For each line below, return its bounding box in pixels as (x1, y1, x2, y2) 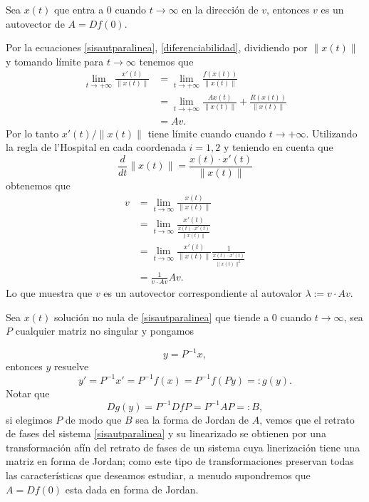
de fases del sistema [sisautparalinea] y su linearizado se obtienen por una (6, 426, 326, 441)
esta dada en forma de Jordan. (65, 481, 199, 496)
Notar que (6, 385, 50, 400)
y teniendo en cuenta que (224, 140, 333, 155)
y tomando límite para (6, 53, 104, 68)
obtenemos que (6, 177, 71, 192)
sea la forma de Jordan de (135, 412, 249, 427)
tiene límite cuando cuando (147, 125, 266, 140)
